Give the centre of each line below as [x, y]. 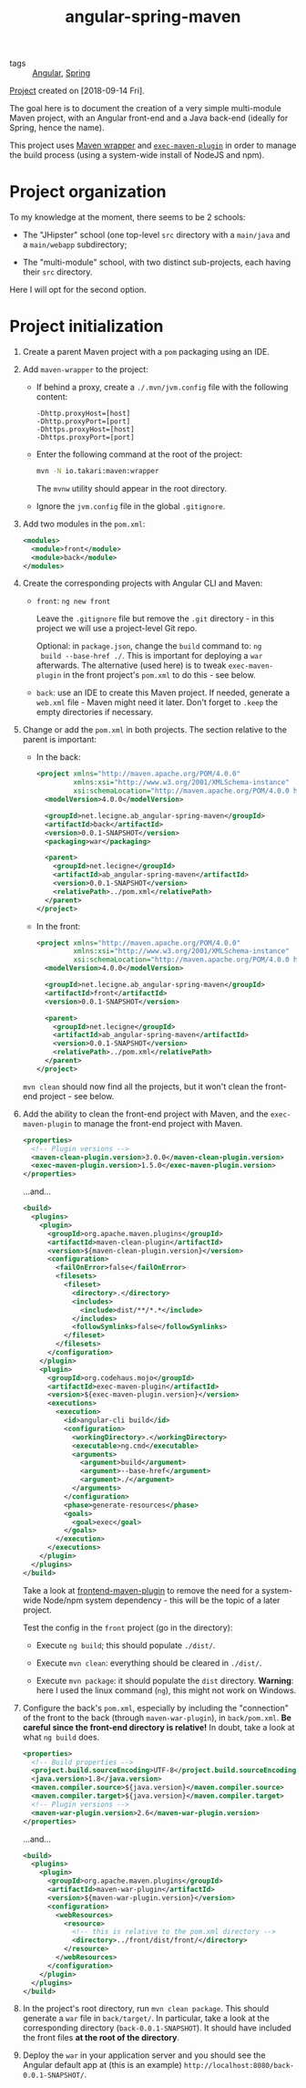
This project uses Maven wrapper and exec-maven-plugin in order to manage [153, 145]
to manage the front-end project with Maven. [158, 1123]
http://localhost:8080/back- [239, 2066]
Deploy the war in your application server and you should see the [144, 2055]
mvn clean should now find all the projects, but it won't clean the [143, 1086]
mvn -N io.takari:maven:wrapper [97, 472]
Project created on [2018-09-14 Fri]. [77, 91]
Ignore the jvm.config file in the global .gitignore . [131, 506]
